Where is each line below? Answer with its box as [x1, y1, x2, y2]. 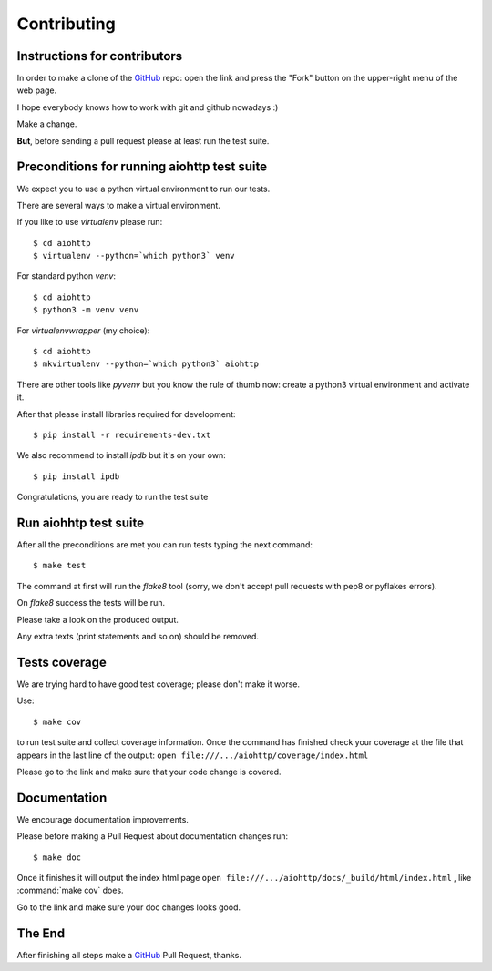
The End [16, 925, 66, 941]
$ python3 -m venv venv [33, 305, 139, 315]
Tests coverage [16, 654, 107, 669]
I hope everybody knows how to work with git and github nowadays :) [16, 101, 279, 113]
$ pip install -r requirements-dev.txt [33, 430, 211, 440]
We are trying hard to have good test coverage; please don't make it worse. [16, 679, 301, 690]
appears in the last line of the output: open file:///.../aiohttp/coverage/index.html [16, 750, 369, 761]
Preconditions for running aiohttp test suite [16, 159, 268, 175]
